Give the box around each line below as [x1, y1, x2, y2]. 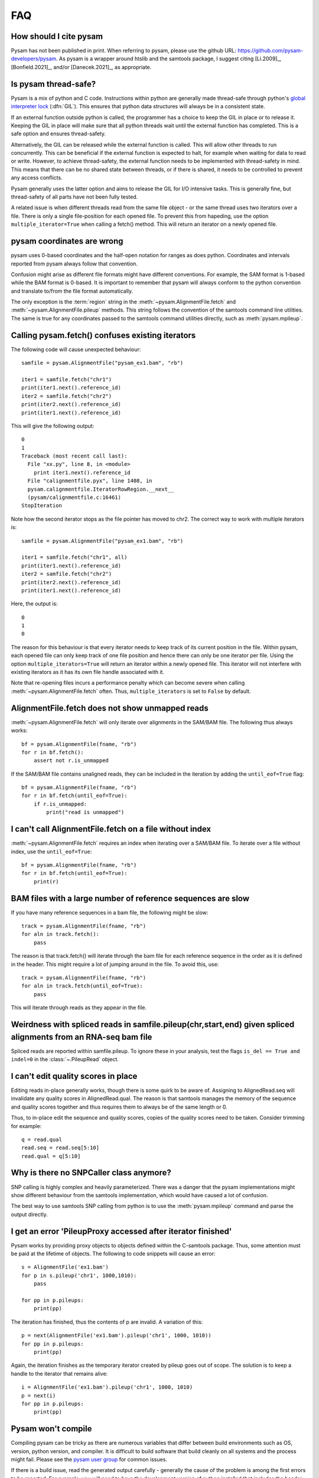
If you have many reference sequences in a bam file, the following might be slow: [11, 909, 209, 916]
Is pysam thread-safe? [11, 79, 96, 89]
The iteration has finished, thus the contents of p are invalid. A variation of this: [11, 1318, 203, 1325]
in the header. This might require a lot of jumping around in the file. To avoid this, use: [11, 961, 219, 968]
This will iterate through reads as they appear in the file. [11, 1004, 147, 1011]
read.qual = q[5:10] [21, 1153, 81, 1159]
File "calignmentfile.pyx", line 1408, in [27, 478, 153, 484]
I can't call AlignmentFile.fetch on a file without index [11, 824, 211, 834]
